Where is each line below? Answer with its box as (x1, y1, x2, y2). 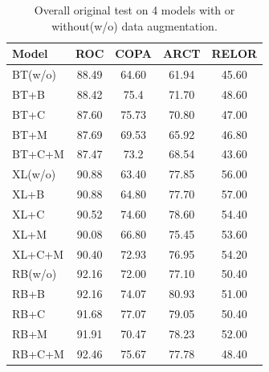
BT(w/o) (12, 66, 57, 83)
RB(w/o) (12, 265, 57, 282)
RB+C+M (12, 345, 64, 362)
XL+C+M (12, 245, 63, 262)
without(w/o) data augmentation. (51, 17, 218, 34)
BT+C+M (12, 145, 64, 162)
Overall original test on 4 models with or (34, 2, 235, 18)
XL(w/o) (12, 166, 56, 182)
